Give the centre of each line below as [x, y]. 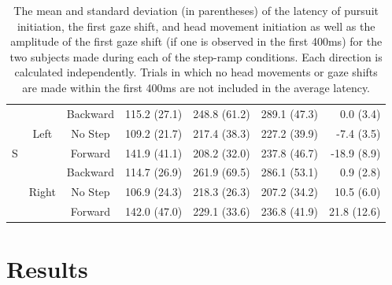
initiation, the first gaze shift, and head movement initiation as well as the [196, 26]
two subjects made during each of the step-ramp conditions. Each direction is [196, 56]
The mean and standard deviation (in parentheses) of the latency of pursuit [196, 10]
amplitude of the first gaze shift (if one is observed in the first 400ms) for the [196, 41]
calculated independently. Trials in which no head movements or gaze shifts [196, 72]
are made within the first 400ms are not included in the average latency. [196, 87]
